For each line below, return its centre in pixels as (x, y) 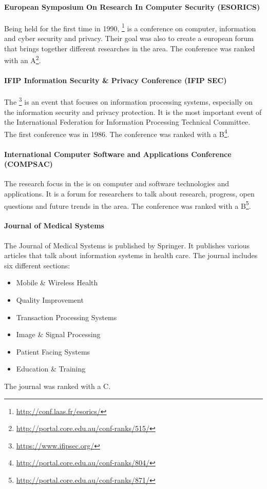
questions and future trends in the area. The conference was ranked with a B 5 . (128, 205)
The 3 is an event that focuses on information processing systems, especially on (129, 101)
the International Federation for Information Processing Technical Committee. (127, 122)
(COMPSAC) (28, 164)
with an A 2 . (23, 59)
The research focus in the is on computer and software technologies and (117, 183)
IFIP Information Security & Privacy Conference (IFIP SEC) (116, 80)
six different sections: (37, 265)
